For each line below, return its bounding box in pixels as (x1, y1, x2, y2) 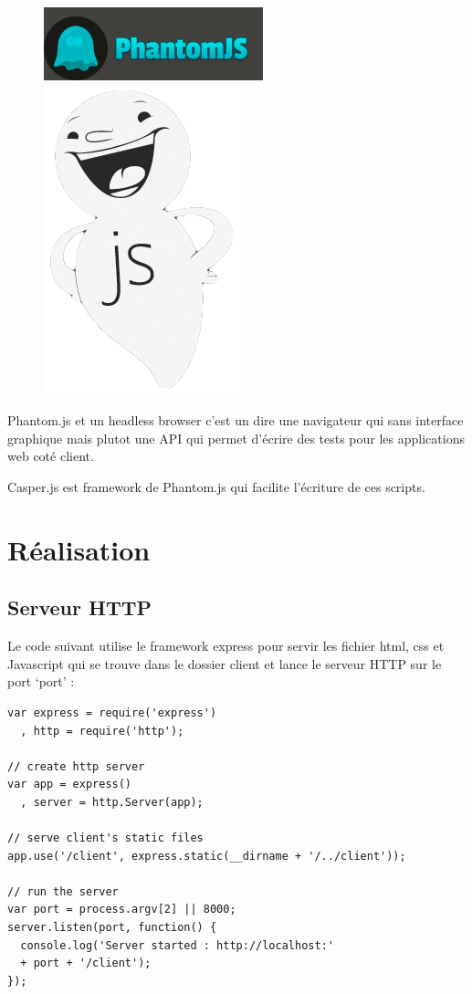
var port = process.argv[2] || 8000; (7, 903, 236, 916)
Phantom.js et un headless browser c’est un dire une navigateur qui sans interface (7, 411, 464, 430)
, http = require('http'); (20, 724, 184, 738)
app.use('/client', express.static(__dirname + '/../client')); (7, 849, 406, 863)
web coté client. (7, 446, 94, 466)
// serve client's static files (7, 832, 204, 845)
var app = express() (7, 778, 132, 791)
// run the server (7, 884, 119, 898)
